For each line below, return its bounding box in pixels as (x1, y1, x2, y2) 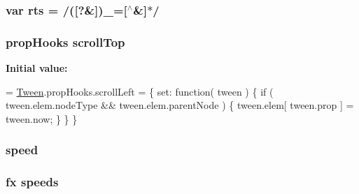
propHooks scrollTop (6, 33, 125, 50)
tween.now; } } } (6, 111, 78, 126)
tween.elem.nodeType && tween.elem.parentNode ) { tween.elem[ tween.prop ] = (6, 98, 354, 112)
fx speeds (6, 173, 59, 191)
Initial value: (6, 61, 68, 75)
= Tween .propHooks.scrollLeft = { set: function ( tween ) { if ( (6, 84, 274, 98)
